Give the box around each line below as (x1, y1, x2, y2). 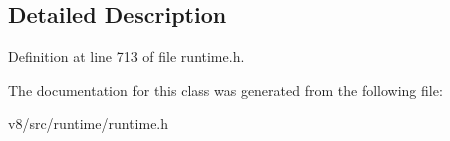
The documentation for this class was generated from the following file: (8, 79, 443, 100)
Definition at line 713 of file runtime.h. (8, 46, 245, 67)
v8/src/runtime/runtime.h (8, 113, 169, 134)
